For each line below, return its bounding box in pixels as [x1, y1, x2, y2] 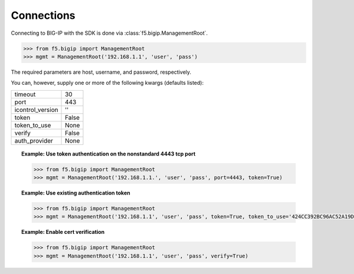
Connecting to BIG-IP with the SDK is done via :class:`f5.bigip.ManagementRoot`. [11, 29, 208, 37]
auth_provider [14, 136, 53, 144]
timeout [14, 90, 36, 98]
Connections [11, 9, 76, 22]
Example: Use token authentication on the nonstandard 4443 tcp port [21, 150, 196, 157]
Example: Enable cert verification [21, 229, 105, 236]
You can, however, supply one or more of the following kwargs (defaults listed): [11, 80, 204, 87]
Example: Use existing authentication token [21, 189, 130, 197]
